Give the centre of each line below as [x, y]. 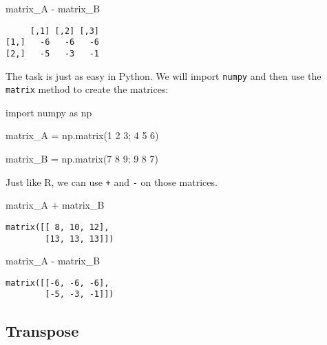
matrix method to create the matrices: [87, 89]
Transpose [42, 330]
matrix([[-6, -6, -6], [57, 283]
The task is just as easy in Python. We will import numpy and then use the [163, 75]
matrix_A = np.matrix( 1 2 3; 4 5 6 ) [82, 135]
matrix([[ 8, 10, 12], [57, 227]
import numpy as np [49, 112]
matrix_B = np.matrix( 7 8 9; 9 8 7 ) [82, 159]
